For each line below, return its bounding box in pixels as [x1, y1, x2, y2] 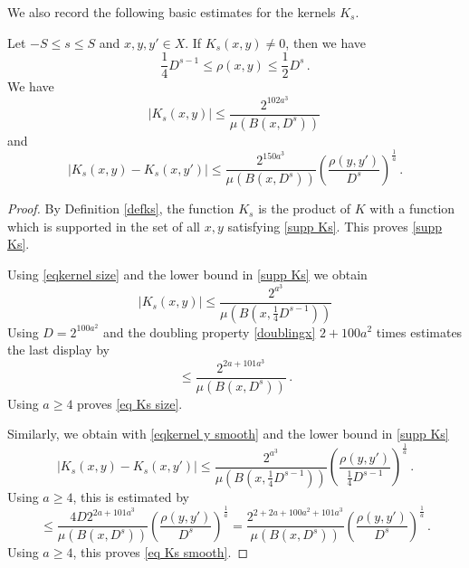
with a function [369, 199, 455, 218]
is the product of [258, 199, 351, 218]
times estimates [376, 322, 463, 341]
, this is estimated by [72, 487, 189, 506]
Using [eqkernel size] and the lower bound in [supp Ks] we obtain [7, 264, 368, 283]
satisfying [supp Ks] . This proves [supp [227, 216, 443, 235]
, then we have [285, 33, 366, 52]
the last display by [7, 340, 110, 359]
